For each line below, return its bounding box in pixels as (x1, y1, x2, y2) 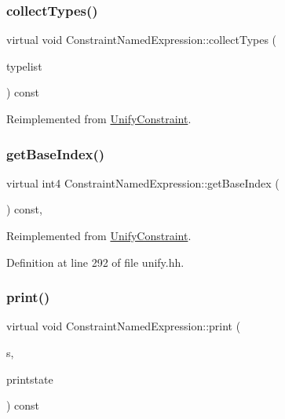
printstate (6, 370, 53, 387)
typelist (6, 57, 42, 74)
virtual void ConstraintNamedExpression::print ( (6, 318, 241, 334)
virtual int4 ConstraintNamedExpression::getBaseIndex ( (6, 174, 280, 191)
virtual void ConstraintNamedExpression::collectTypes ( (6, 31, 277, 48)
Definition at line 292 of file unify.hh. (6, 253, 185, 270)
